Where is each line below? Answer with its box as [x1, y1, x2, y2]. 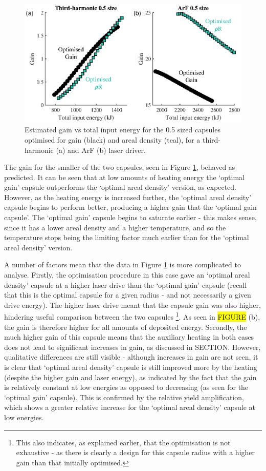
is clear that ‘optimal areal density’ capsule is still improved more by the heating [4, 362, 257, 372]
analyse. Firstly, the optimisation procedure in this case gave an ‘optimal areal [4, 269, 250, 280]
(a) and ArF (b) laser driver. [56, 144, 146, 155]
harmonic [25, 144, 54, 155]
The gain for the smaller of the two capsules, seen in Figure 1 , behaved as [4, 162, 235, 172]
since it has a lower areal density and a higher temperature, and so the [4, 222, 226, 232]
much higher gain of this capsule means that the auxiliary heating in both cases [4, 331, 254, 342]
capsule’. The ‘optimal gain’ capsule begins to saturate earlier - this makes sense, [4, 212, 257, 223]
